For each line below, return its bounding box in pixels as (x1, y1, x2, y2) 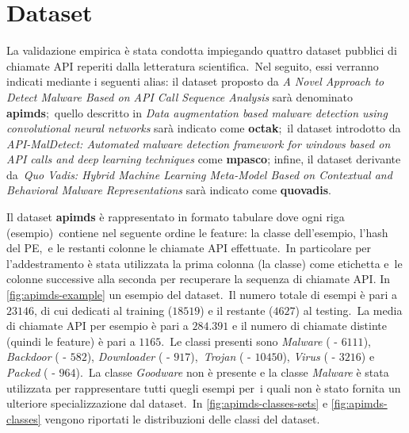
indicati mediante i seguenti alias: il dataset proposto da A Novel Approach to (6, 73, 384, 90)
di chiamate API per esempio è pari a (6, 317, 189, 334)
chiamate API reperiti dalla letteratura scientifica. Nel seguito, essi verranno (6, 57, 379, 74)
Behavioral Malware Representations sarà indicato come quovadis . (6, 182, 332, 198)
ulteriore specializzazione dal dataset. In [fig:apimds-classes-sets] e (6, 395, 328, 412)
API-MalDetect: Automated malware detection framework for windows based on (6, 135, 391, 151)
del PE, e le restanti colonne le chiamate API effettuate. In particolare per (6, 239, 372, 256)
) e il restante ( (200, 301, 273, 318)
